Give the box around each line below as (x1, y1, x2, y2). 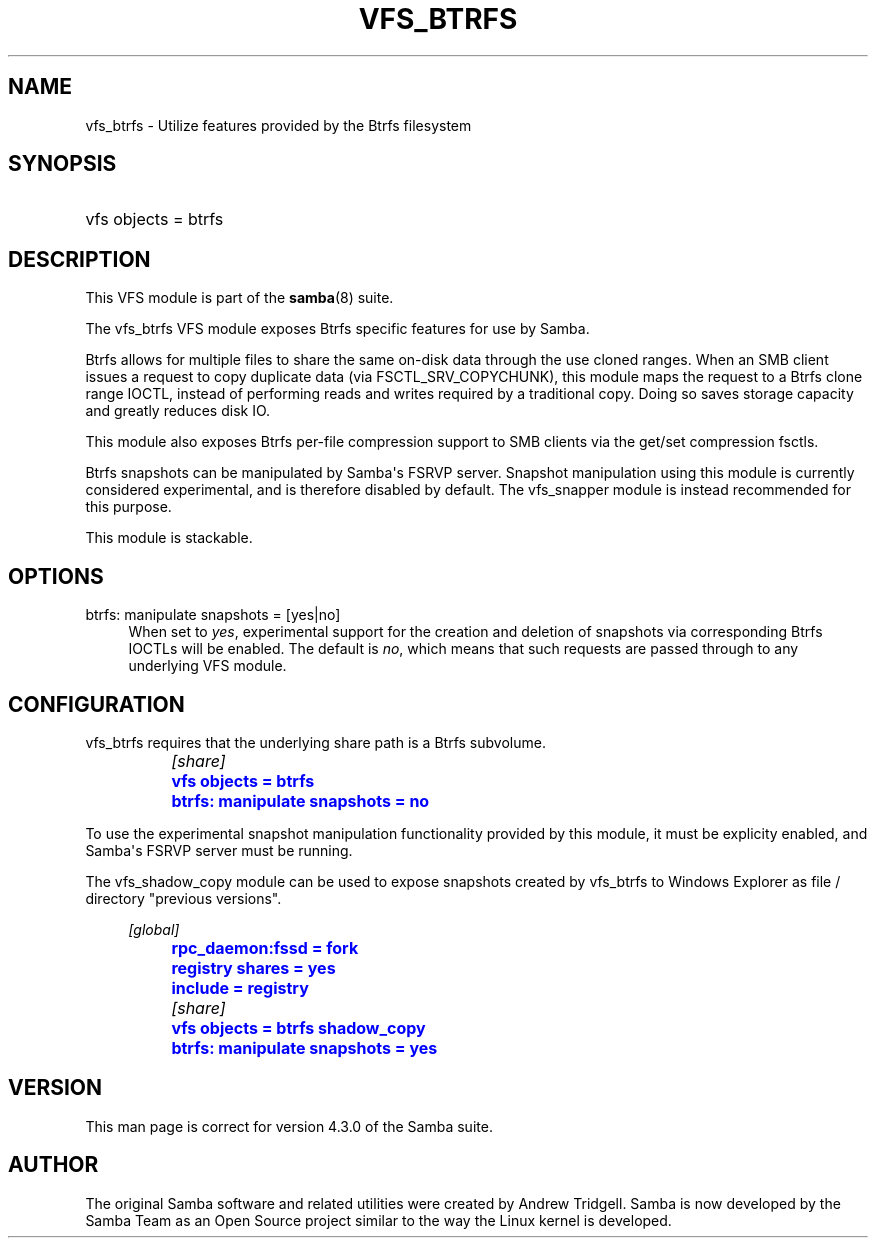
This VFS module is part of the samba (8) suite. (85, 289, 394, 307)
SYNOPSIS (8, 151, 117, 177)
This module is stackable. (85, 529, 253, 547)
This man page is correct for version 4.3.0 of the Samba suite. (85, 1117, 493, 1135)
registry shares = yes (171, 957, 336, 978)
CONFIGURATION (8, 691, 185, 717)
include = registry (171, 977, 309, 998)
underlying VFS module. (128, 657, 287, 675)
